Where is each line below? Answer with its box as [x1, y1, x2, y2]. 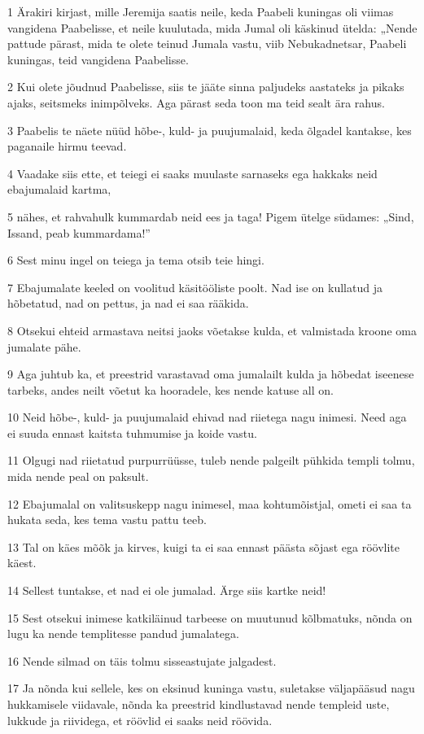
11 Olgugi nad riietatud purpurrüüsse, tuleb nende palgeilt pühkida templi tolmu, [7, 452, 415, 469]
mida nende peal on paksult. [7, 468, 149, 485]
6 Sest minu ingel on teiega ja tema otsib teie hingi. [7, 251, 264, 269]
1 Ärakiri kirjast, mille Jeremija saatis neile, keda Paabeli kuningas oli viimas [7, 3, 394, 20]
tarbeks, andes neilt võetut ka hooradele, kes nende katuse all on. [7, 381, 334, 398]
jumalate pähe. [7, 338, 81, 355]
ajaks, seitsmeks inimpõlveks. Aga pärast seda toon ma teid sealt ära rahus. [7, 94, 385, 111]
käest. [7, 554, 37, 571]
